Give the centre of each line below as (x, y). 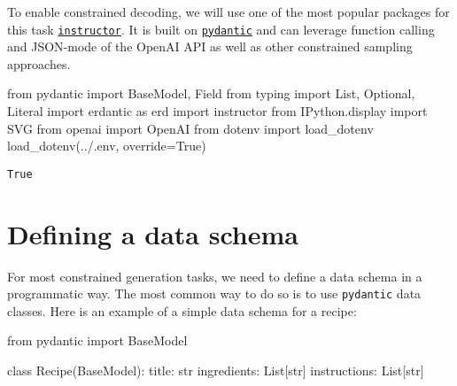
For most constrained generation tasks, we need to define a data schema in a (215, 276)
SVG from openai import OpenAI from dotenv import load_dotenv (190, 128)
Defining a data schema (153, 233)
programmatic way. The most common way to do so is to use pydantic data (214, 293)
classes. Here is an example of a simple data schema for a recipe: (182, 310)
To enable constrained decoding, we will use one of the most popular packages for (228, 12)
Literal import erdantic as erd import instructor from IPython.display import (217, 111)
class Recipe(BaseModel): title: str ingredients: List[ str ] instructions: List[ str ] (216, 371)
